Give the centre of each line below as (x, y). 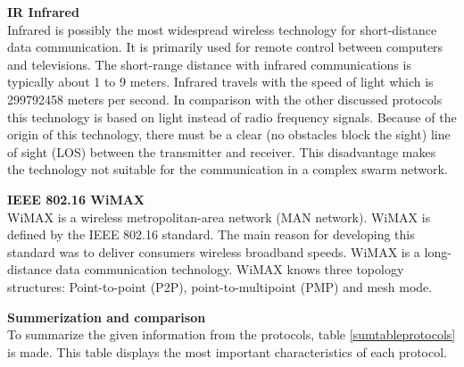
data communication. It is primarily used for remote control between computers (225, 47)
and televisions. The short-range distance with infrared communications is (209, 64)
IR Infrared (43, 12)
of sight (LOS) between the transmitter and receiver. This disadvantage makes (222, 151)
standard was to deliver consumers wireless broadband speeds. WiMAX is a (214, 251)
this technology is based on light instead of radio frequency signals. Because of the (232, 117)
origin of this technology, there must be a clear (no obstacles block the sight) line (229, 134)
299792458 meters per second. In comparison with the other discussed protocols (225, 99)
